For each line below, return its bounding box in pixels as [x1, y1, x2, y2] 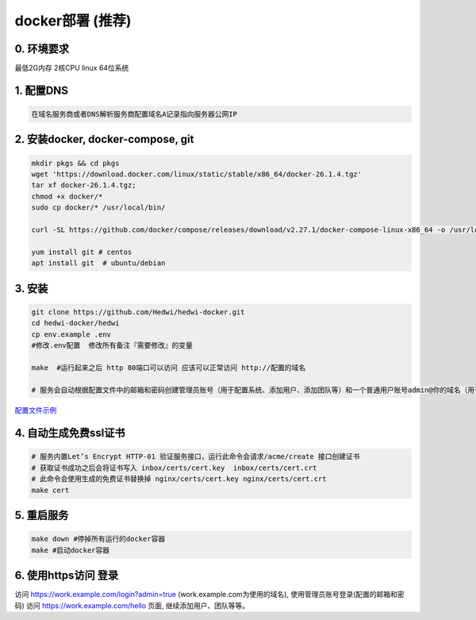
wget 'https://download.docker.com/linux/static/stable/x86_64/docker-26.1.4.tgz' [31, 170, 363, 179]
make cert [31, 485, 70, 495]
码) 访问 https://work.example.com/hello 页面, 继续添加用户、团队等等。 [14, 600, 250, 610]
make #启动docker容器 [31, 545, 110, 555]
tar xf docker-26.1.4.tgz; [31, 181, 136, 190]
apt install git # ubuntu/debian [31, 259, 166, 268]
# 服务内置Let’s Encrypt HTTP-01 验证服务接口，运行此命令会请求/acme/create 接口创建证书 [31, 452, 360, 461]
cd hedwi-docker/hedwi [31, 318, 120, 328]
